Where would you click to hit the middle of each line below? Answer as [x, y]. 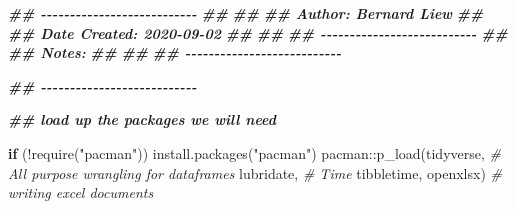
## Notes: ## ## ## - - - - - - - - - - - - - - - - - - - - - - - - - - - [175, 52]
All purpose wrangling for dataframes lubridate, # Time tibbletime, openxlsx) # [255, 172]
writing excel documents [81, 192]
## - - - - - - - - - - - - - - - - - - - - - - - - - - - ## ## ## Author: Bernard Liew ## [246, 13]
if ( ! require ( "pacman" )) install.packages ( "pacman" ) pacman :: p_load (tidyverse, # [254, 152]
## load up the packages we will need [142, 119]
